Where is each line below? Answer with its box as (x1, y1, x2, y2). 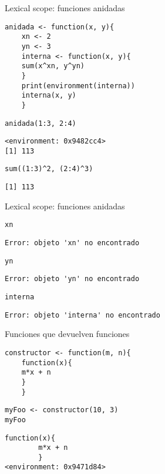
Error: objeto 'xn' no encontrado (5, 239, 140, 248)
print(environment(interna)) (21, 81, 135, 90)
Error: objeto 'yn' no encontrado (5, 275, 140, 283)
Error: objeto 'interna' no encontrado (5, 311, 160, 319)
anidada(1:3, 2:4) (5, 119, 76, 128)
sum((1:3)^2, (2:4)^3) (5, 165, 93, 173)
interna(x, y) (21, 91, 76, 100)
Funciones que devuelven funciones (5, 328, 130, 340)
